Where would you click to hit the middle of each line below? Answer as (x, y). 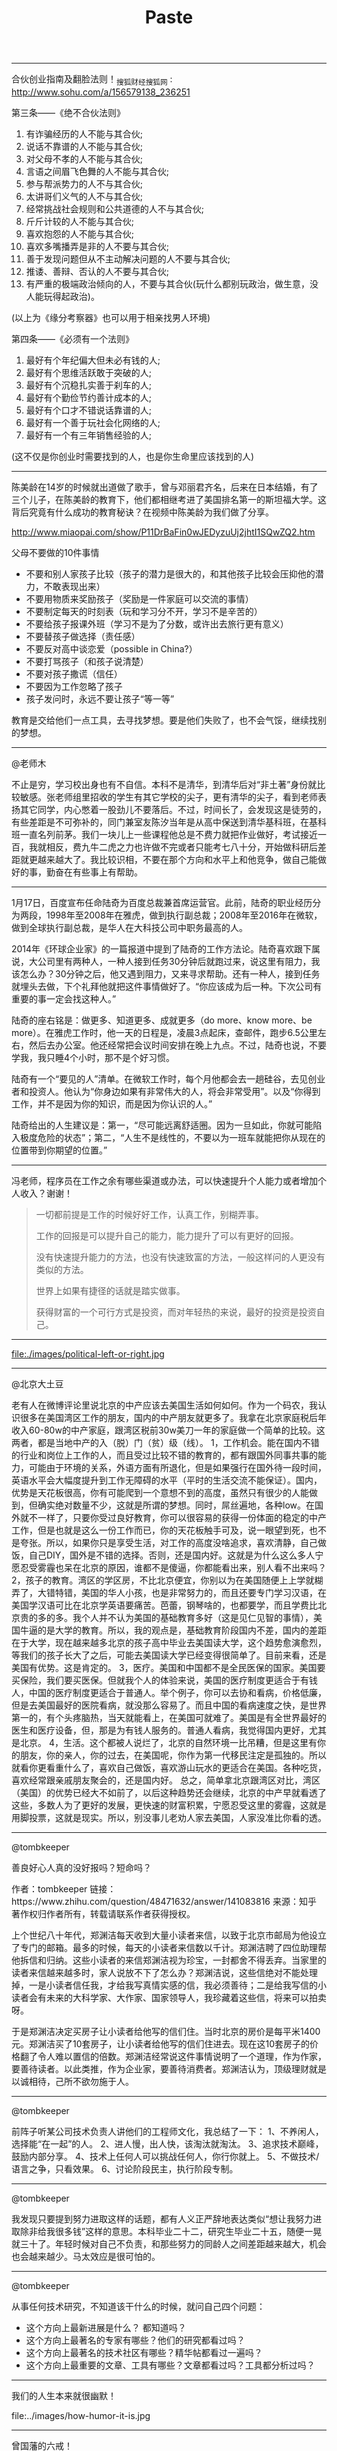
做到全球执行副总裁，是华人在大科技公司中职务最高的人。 (129, 927)
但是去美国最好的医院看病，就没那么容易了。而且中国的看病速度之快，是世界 (169, 1705)
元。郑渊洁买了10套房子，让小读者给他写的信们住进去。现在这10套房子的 (161, 2043)
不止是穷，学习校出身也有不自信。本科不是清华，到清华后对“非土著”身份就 (164, 784)
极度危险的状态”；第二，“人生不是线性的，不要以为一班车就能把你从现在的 (172, 1137)
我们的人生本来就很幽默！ (64, 2395)
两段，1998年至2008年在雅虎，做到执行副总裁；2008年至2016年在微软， (171, 915)
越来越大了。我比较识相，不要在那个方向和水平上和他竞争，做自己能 (177, 859)
